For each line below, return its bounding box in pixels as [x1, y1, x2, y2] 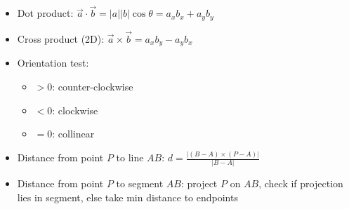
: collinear [52, 126, 95, 141]
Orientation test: [17, 55, 89, 70]
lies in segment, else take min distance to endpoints [17, 189, 238, 204]
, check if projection [258, 176, 343, 191]
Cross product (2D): [17, 31, 105, 46]
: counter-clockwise [52, 79, 133, 93]
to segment [116, 176, 164, 191]
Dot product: [17, 6, 74, 20]
